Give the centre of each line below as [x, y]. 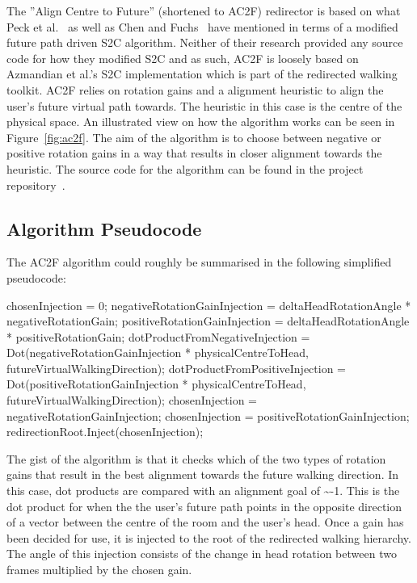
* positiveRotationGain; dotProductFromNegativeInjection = [158, 336]
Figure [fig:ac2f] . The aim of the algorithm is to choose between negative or [194, 137]
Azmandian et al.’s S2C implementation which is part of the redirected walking [202, 74]
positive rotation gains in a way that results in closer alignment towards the [194, 153]
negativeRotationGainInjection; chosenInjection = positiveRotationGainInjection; [208, 415]
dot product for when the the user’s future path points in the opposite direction [204, 506]
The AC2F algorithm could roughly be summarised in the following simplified [199, 262]
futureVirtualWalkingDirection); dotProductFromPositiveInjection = [176, 368]
